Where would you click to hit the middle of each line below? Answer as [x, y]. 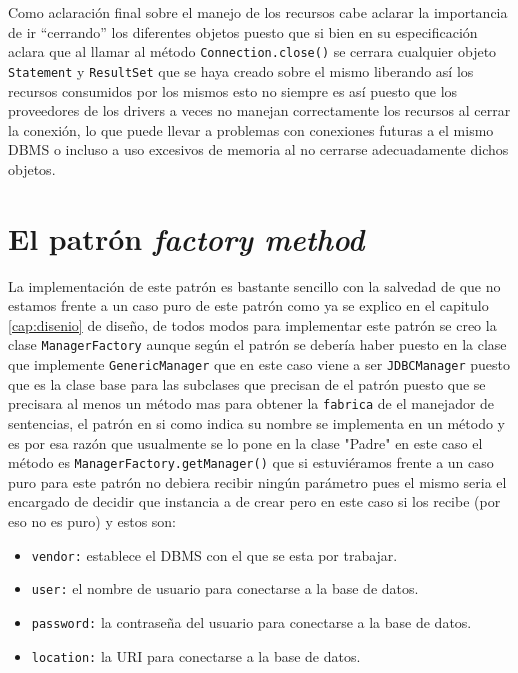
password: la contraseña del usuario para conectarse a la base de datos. [251, 621]
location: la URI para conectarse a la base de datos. [196, 655]
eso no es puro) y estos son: [92, 520]
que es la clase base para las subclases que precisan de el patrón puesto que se [247, 383]
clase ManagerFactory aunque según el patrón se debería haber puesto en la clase [257, 344]
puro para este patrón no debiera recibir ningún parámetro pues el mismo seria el [257, 481]
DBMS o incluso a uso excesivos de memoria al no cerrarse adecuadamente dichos [258, 149]
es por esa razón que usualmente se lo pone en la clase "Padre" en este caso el [245, 442]
